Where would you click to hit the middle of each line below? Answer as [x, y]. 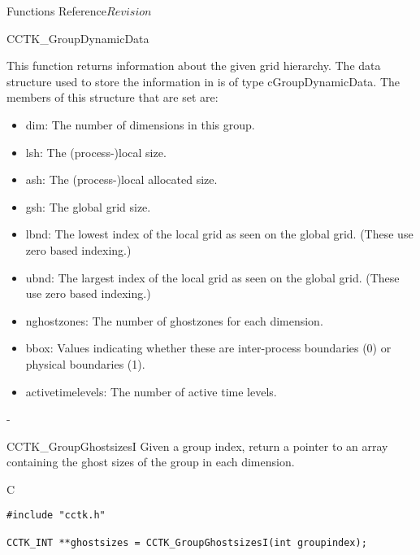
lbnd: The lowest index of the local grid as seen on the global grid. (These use [219, 234]
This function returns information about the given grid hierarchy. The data [194, 66]
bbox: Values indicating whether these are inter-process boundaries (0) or [208, 348]
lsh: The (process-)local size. [96, 152]
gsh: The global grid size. [88, 206]
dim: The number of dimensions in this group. [140, 124]
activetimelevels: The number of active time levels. [151, 391]
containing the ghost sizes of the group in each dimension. [151, 462]
